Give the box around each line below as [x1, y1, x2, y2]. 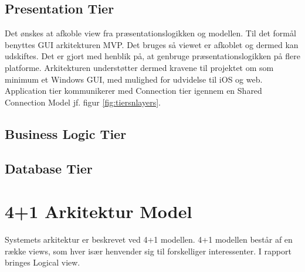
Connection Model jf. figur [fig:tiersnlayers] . [5, 96, 161, 108]
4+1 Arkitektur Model [5, 199, 192, 223]
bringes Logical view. [5, 256, 80, 268]
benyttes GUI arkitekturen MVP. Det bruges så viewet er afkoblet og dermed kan [5, 38, 299, 50]
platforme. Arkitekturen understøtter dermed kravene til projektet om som [5, 61, 274, 73]
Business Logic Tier [5, 124, 127, 142]
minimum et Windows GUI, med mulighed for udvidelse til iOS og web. [5, 73, 263, 85]
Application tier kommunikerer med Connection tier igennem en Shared [5, 84, 262, 97]
